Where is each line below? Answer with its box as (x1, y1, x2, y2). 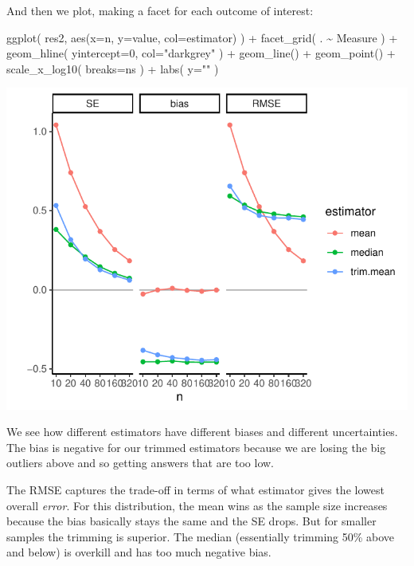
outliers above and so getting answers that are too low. (6, 454, 275, 471)
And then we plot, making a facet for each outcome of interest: (6, 2, 314, 18)
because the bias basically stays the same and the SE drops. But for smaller (6, 513, 377, 529)
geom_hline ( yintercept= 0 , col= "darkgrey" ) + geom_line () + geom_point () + (6, 45, 396, 61)
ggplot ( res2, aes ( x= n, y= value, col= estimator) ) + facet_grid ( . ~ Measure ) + (6, 29, 398, 45)
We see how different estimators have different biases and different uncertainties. (6, 423, 398, 440)
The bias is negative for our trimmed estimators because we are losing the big (6, 438, 386, 455)
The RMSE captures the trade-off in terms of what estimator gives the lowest (6, 481, 385, 497)
